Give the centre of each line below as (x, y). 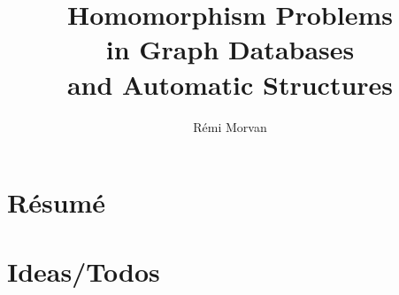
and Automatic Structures (230, 84)
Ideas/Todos (84, 272)
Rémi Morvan (230, 126)
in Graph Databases (230, 49)
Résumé (57, 202)
